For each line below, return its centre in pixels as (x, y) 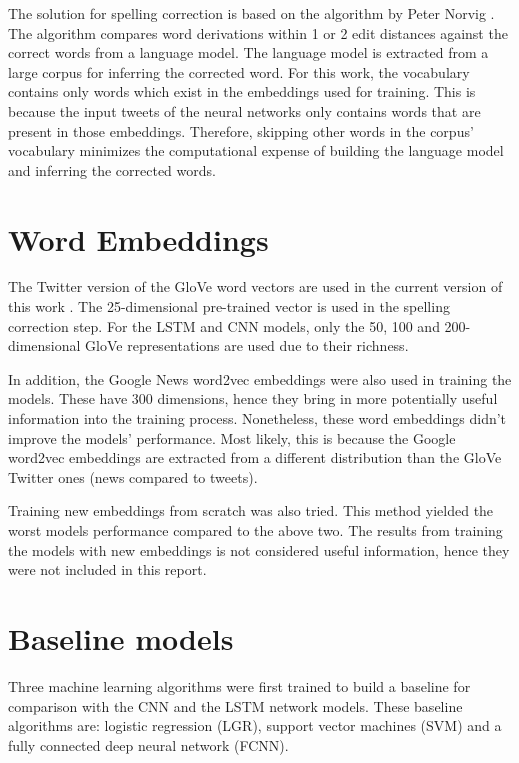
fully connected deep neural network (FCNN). (148, 744)
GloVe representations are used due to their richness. (247, 345)
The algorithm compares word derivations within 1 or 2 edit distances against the (258, 32)
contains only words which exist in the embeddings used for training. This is (242, 91)
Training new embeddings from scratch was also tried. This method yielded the (251, 510)
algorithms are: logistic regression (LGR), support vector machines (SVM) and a (255, 725)
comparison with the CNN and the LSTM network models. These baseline (235, 705)
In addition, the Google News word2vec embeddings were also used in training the (260, 378)
